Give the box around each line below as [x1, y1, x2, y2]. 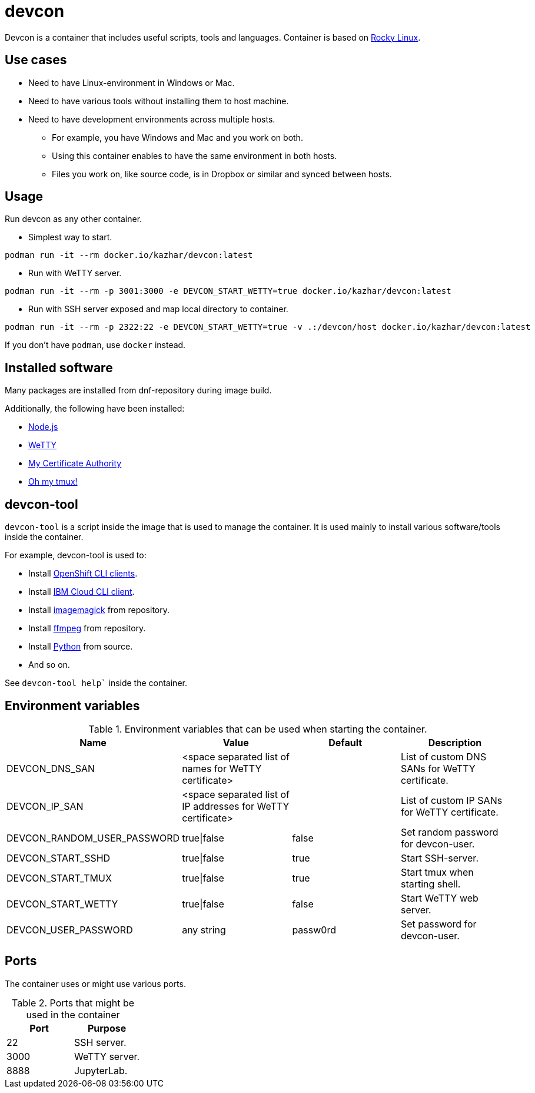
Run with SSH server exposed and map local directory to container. [28, 304, 288, 314]
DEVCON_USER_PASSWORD [6, 923, 133, 936]
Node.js [28, 422, 58, 432]
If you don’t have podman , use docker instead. [5, 340, 186, 350]
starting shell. [400, 877, 461, 890]
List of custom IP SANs [400, 794, 503, 806]
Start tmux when [400, 866, 474, 878]
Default [328, 736, 363, 748]
